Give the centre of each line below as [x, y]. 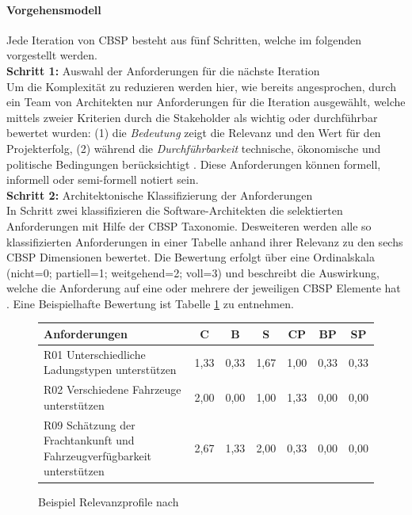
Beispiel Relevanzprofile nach [109, 501]
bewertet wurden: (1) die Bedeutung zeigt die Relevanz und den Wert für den [194, 133]
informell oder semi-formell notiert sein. [103, 179]
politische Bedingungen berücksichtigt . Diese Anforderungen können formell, [194, 164]
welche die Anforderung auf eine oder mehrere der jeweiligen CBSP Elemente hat [204, 288]
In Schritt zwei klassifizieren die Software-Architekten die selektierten [175, 210]
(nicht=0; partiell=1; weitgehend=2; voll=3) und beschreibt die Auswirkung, [193, 272]
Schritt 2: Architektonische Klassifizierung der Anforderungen [160, 195]
